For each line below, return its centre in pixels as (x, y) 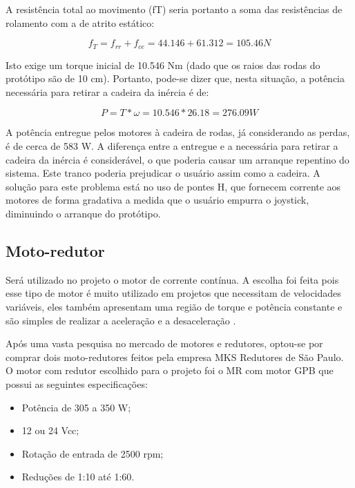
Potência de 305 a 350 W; (76, 407)
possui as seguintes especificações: (77, 383)
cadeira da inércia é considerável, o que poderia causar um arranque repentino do (177, 159)
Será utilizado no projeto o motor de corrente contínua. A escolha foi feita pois (172, 279)
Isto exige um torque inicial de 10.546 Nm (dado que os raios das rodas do (163, 65)
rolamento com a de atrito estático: (80, 22)
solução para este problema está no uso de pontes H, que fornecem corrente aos (173, 186)
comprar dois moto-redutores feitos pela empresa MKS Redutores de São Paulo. (175, 357)
